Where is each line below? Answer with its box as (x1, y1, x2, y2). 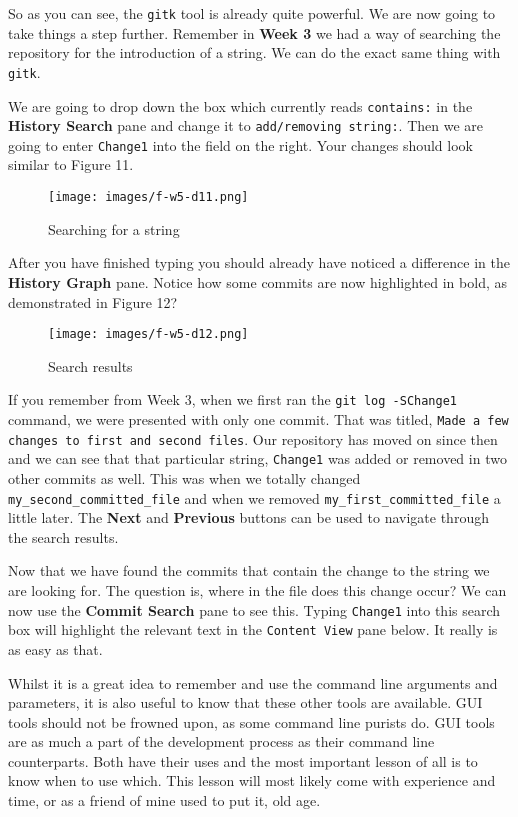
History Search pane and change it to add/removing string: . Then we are (8, 115, 483, 136)
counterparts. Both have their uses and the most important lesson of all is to (8, 750, 478, 771)
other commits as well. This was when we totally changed (8, 467, 361, 488)
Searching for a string (48, 218, 180, 239)
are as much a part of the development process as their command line (8, 731, 435, 752)
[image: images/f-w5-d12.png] (48, 327, 249, 342)
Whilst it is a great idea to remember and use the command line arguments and (8, 672, 498, 693)
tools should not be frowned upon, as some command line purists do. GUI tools (8, 711, 495, 732)
